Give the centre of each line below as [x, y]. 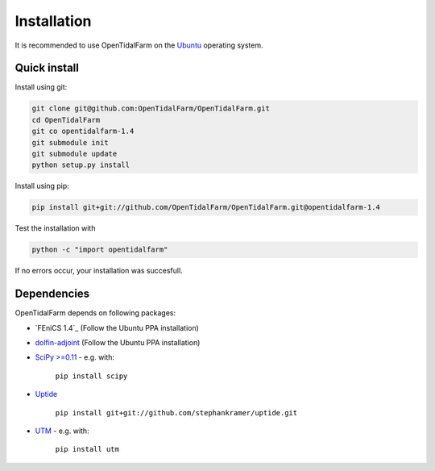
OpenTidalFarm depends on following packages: [95, 313]
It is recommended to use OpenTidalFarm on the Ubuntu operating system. [139, 45]
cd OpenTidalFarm [66, 120]
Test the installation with [55, 228]
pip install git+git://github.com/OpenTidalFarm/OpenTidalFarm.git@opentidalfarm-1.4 [206, 207]
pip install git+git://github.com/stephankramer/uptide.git [176, 413]
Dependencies [52, 294]
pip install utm [87, 449]
